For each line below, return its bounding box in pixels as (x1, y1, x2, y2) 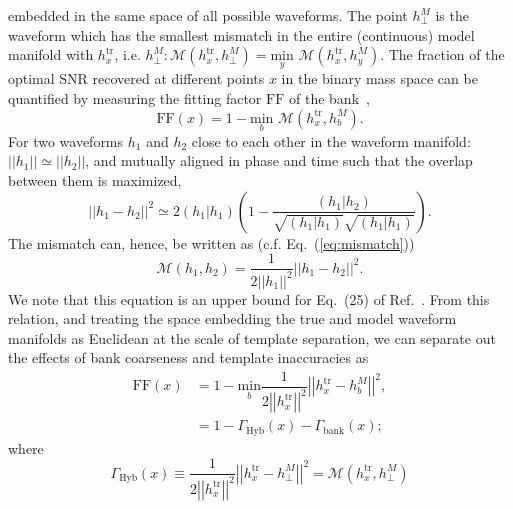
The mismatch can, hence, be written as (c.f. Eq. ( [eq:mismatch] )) (8, 232, 415, 253)
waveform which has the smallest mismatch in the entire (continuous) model (8, 24, 475, 45)
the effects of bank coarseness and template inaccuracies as (8, 347, 369, 368)
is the (435, 5, 469, 25)
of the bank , (289, 88, 370, 108)
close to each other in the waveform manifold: (191, 130, 471, 151)
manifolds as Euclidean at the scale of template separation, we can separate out (8, 327, 496, 348)
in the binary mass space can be (281, 68, 478, 89)
